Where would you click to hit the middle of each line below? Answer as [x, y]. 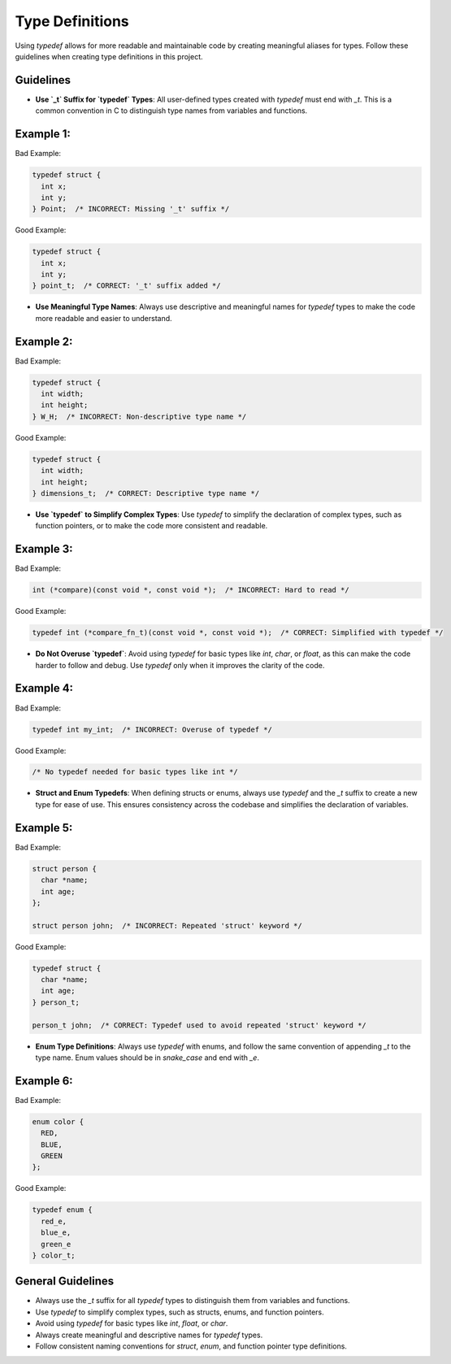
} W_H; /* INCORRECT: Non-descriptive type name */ [139, 416]
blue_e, [56, 1233]
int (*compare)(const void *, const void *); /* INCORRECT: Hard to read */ [191, 590]
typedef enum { [62, 1210]
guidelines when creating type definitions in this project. [109, 56]
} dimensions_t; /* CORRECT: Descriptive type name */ [146, 493]
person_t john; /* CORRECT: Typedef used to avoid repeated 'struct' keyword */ [199, 1025]
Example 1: [43, 134]
